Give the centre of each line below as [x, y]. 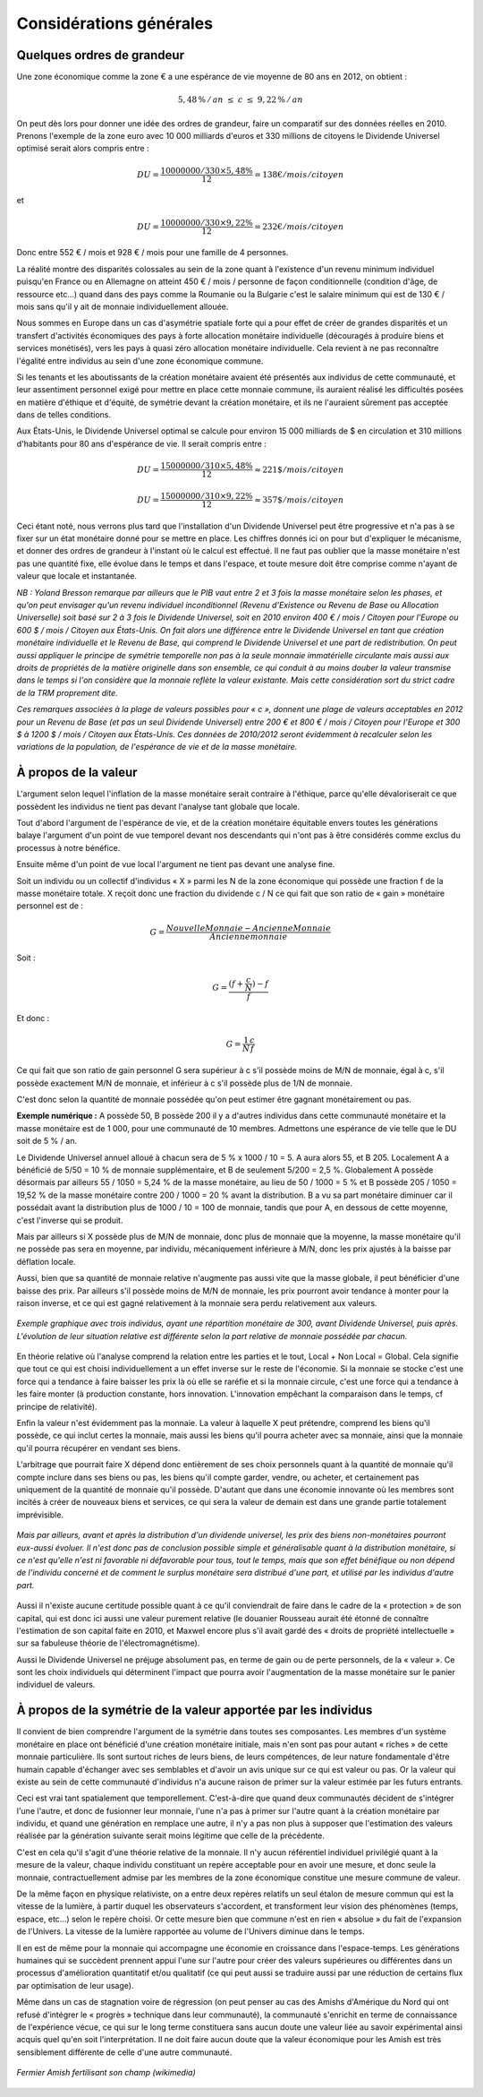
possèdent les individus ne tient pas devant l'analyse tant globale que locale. [158, 806]
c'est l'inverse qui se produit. [70, 1220]
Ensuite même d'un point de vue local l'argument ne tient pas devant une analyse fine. [176, 864]
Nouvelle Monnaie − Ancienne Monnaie [248, 928]
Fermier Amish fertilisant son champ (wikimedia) [106, 2073]
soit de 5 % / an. [47, 1141]
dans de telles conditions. [64, 415]
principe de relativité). [57, 1406]
